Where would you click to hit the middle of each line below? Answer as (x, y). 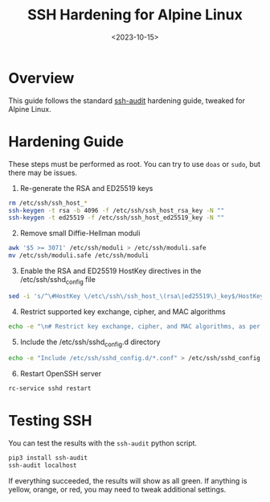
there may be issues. (43, 172)
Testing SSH (50, 421)
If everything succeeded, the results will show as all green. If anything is (128, 480)
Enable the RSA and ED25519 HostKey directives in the (110, 271)
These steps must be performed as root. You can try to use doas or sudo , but (135, 164)
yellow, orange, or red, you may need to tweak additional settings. (117, 489)
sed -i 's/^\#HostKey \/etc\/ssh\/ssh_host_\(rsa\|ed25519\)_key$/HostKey (136, 296)
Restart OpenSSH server (61, 374)
